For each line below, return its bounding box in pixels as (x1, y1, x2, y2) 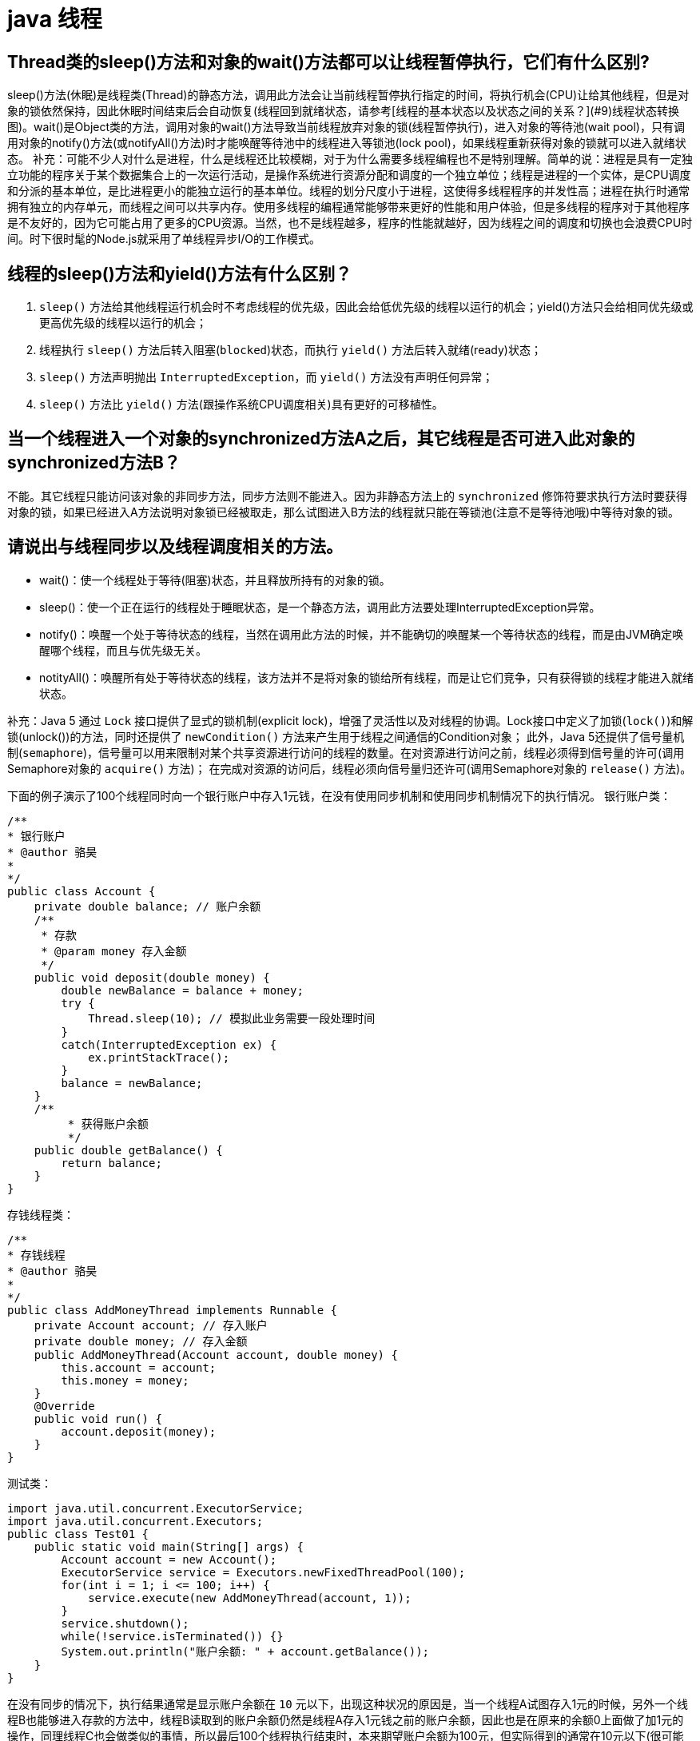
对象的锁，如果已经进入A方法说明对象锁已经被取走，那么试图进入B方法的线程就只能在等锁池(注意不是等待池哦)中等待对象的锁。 (7, 504, 680, 519)
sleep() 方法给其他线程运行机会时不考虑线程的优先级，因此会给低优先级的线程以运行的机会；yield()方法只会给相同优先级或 (39, 300, 694, 314)
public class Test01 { (7, 1527, 149, 1540)
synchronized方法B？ (7, 452, 181, 473)
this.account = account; (61, 1361, 217, 1374)
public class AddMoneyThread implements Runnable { (7, 1303, 338, 1317)
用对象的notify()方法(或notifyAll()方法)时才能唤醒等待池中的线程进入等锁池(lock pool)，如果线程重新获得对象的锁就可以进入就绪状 (7, 136, 686, 150)
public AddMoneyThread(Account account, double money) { (34, 1348, 398, 1361)
